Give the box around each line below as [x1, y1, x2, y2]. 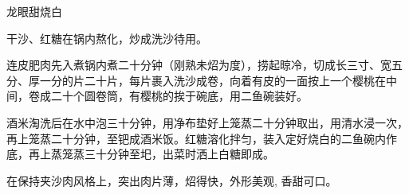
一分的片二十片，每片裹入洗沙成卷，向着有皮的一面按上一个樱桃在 [39, 72, 386, 88]
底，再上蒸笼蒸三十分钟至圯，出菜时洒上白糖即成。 [6, 145, 274, 162]
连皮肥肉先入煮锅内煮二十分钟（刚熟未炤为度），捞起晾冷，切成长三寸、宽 [6, 56, 391, 73]
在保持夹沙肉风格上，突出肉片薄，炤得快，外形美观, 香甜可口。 [6, 172, 337, 188]
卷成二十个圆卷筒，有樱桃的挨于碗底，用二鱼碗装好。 [28, 87, 308, 104]
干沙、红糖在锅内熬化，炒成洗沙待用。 [6, 29, 207, 46]
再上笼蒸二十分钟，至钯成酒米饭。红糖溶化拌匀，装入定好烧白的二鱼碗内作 [6, 130, 397, 146]
